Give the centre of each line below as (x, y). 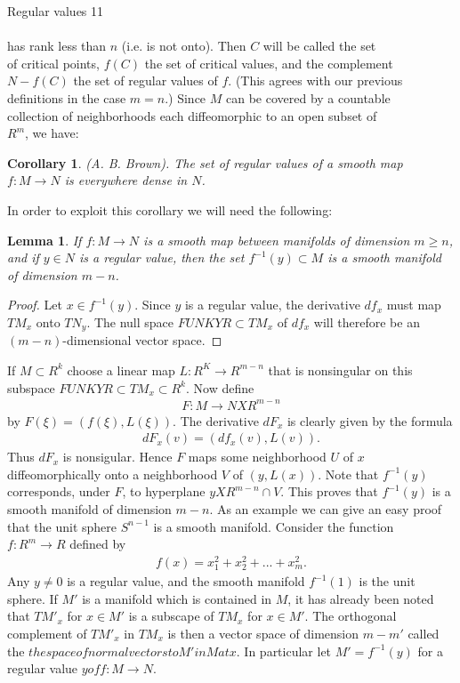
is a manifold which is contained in (177, 598)
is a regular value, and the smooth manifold (186, 581)
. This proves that (329, 491)
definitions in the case (67, 97)
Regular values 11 (56, 11)
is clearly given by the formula (370, 420)
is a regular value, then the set (162, 257)
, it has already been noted (361, 598)
